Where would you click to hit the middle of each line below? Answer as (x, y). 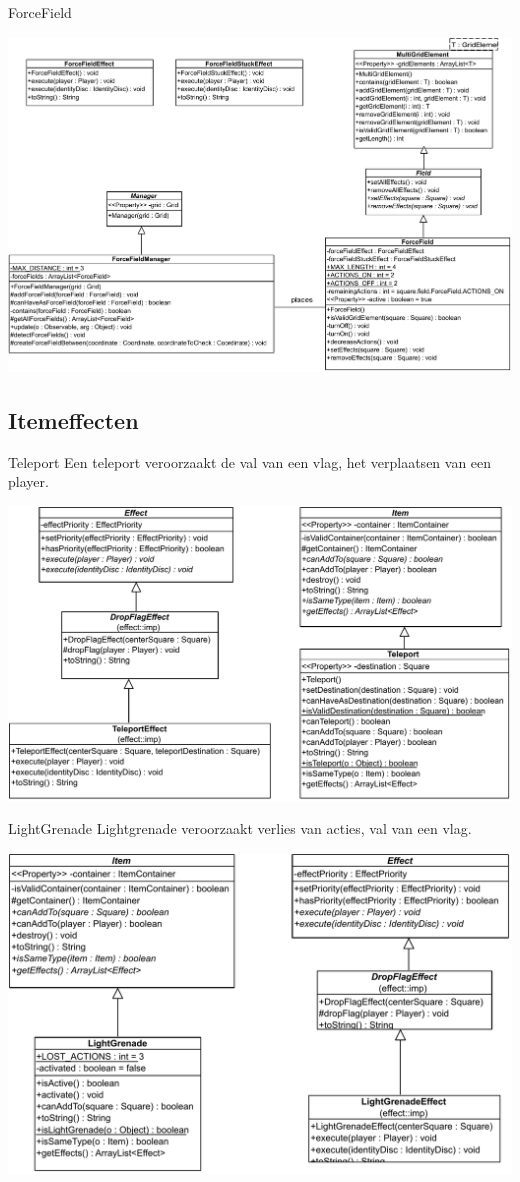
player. (28, 481)
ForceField (40, 12)
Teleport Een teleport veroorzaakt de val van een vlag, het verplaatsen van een (250, 461)
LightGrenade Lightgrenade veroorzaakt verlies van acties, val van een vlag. (240, 828)
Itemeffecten (73, 420)
